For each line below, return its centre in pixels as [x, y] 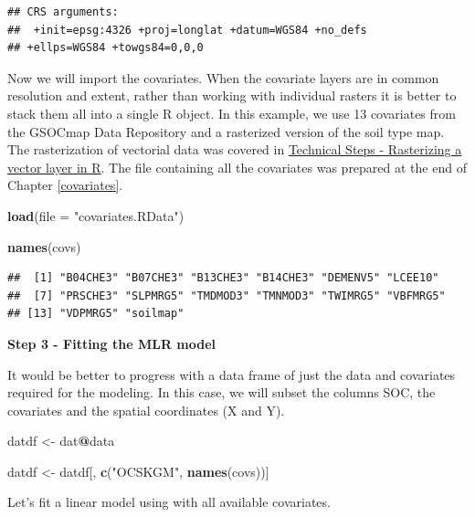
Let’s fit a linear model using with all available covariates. [169, 502]
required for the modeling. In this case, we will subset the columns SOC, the [222, 392]
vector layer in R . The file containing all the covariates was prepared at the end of [237, 167]
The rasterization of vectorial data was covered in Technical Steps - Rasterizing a [235, 149]
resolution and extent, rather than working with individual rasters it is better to [232, 95]
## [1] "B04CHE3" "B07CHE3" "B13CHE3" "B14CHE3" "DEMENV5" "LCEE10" [223, 278]
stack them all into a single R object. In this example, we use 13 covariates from [232, 113]
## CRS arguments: [63, 12]
